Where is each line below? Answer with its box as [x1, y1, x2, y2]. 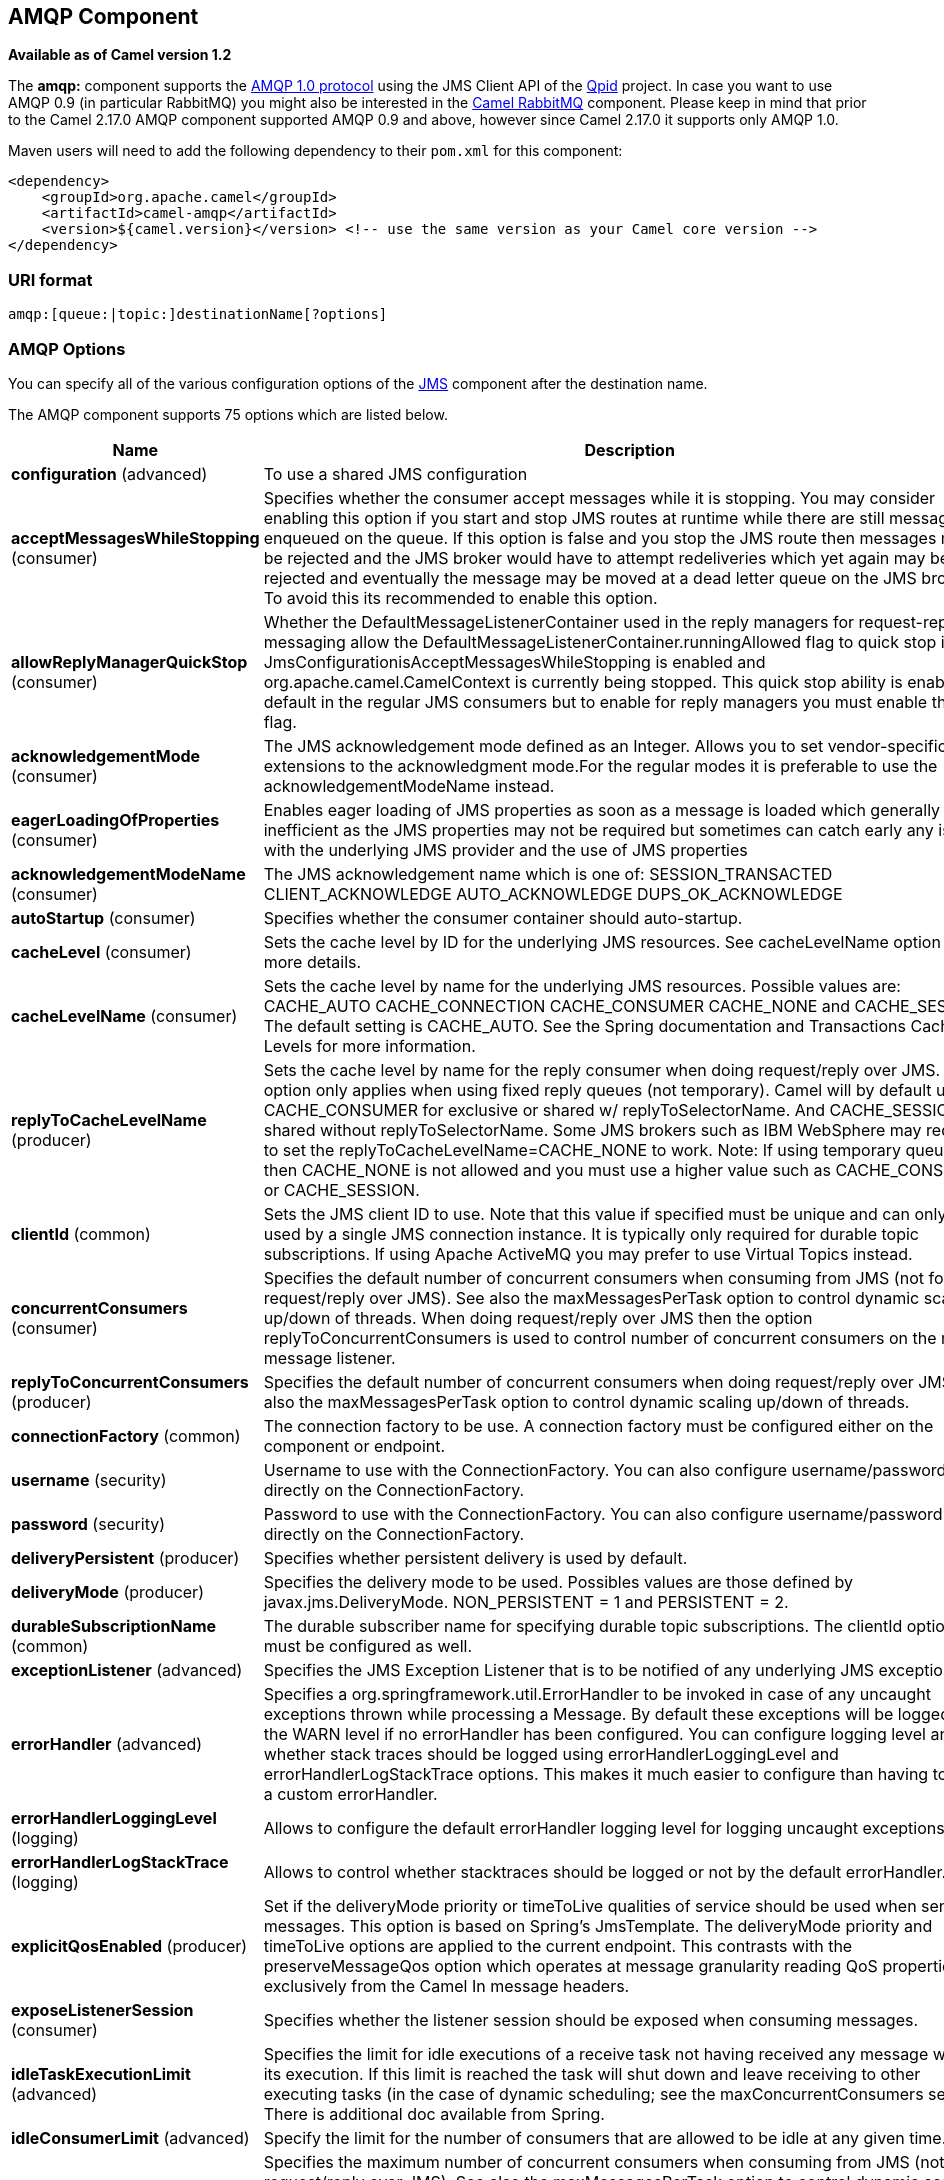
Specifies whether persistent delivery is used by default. [263, 1547, 688, 1568]
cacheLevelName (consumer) [11, 1005, 238, 1026]
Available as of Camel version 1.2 [8, 46, 232, 64]
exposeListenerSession [11, 1999, 194, 2020]
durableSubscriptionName [11, 1615, 217, 1636]
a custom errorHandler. [263, 1783, 438, 1804]
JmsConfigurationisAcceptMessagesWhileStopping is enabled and [263, 651, 766, 672]
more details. [263, 951, 362, 972]
